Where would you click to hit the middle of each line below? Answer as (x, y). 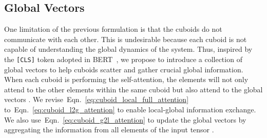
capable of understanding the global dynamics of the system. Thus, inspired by (128, 49)
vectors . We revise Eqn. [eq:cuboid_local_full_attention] (97, 99)
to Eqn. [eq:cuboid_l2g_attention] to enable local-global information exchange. (130, 110)
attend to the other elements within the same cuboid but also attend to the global (133, 89)
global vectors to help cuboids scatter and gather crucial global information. (124, 69)
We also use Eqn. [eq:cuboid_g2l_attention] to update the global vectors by (125, 119)
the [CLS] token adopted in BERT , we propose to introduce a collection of (123, 59)
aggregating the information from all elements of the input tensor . (109, 130)
